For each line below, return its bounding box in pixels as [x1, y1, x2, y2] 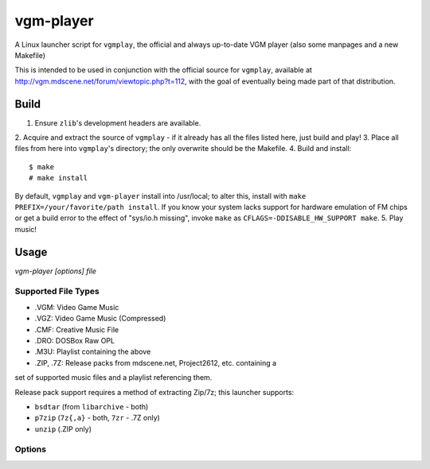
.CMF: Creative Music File [34, 324, 119, 334]
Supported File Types [14, 286, 100, 297]
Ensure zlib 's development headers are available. [34, 118, 201, 127]
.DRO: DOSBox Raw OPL [34, 335, 115, 345]
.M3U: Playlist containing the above [34, 347, 151, 357]
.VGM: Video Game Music [34, 302, 119, 312]
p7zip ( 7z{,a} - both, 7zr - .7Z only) [34, 413, 161, 423]
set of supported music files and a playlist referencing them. [14, 373, 213, 382]
